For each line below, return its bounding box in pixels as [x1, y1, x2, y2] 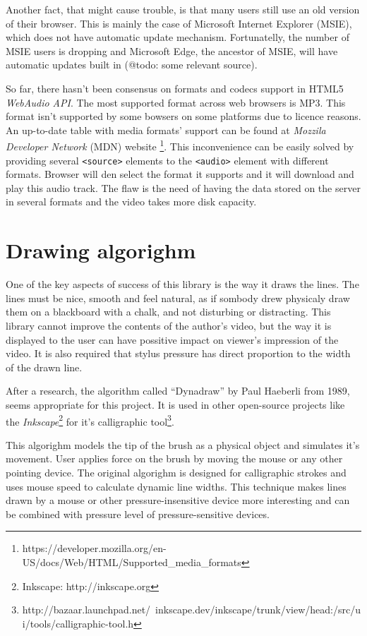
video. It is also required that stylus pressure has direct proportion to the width [6, 346, 351, 361]
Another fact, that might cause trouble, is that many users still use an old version [6, 2, 360, 16]
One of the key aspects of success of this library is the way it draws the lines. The [6, 277, 359, 292]
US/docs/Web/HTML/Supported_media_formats [22, 554, 241, 569]
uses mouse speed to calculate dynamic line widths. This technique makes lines [6, 479, 347, 493]
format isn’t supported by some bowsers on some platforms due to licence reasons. [6, 109, 361, 124]
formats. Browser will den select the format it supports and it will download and [6, 167, 354, 181]
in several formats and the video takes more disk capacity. [6, 194, 257, 209]
